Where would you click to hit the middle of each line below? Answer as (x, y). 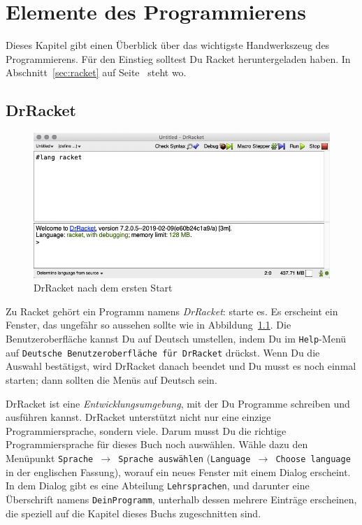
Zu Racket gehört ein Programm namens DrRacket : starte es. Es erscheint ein (172, 311)
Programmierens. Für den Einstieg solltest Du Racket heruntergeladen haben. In (178, 58)
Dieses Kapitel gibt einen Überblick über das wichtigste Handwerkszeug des (168, 45)
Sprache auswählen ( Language (184, 458)
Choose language (313, 459)
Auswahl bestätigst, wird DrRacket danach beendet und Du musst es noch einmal (181, 366)
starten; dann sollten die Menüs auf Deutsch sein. (111, 379)
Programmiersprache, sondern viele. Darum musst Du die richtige (146, 430)
